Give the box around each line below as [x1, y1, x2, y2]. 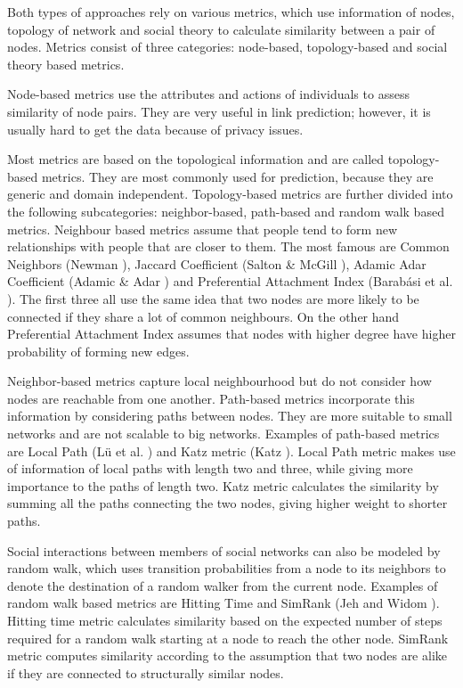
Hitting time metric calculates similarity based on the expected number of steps [7, 611, 443, 629]
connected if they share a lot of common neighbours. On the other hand [7, 307, 400, 325]
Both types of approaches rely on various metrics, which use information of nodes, [7, 3, 455, 20]
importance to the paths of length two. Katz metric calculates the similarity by [7, 476, 439, 495]
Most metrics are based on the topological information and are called [7, 150, 385, 168]
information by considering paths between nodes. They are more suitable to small [7, 406, 452, 425]
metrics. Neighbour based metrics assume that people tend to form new [7, 219, 398, 238]
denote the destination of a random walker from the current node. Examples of [7, 576, 438, 594]
